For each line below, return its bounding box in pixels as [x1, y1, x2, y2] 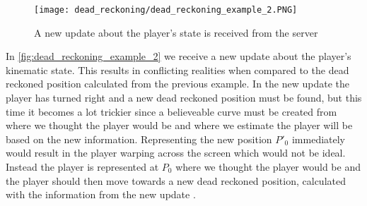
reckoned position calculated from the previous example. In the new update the [6, 76, 349, 91]
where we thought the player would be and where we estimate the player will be [6, 118, 353, 133]
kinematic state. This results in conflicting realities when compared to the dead [6, 62, 349, 77]
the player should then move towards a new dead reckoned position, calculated [6, 173, 346, 188]
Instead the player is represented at [6, 159, 159, 174]
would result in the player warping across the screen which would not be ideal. [6, 145, 346, 160]
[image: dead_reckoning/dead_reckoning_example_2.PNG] [34, 5, 298, 15]
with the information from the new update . [6, 187, 196, 202]
